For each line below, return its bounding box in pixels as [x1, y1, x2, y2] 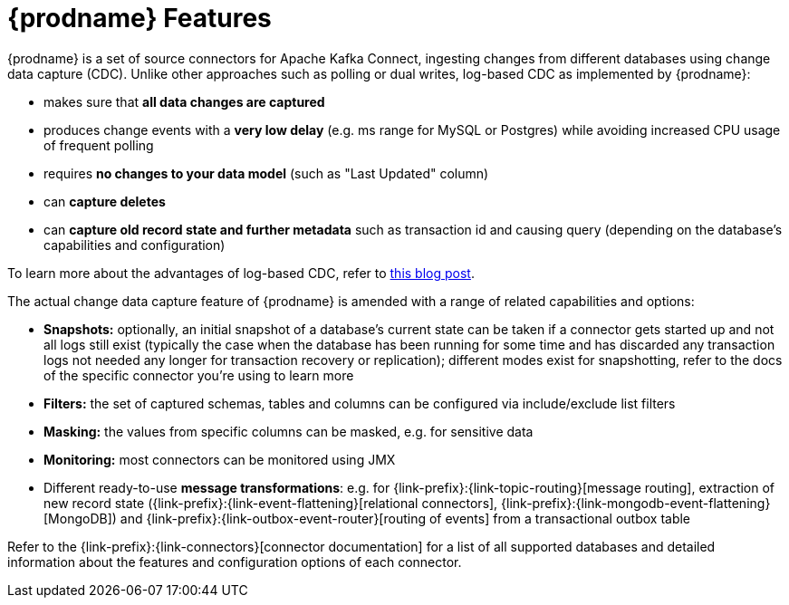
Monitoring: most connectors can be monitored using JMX [43, 451, 396, 467]
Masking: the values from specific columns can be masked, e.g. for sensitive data [43, 423, 534, 439]
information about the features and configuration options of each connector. [7, 553, 462, 570]
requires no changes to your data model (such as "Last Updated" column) [43, 165, 489, 181]
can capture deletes [43, 193, 166, 209]
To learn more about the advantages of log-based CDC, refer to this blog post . [7, 264, 475, 281]
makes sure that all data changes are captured [43, 93, 325, 110]
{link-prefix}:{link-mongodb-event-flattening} [501, 495, 771, 511]
